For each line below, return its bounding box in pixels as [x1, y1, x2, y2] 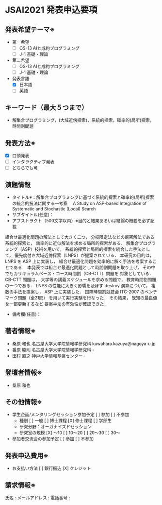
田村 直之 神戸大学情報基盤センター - [12, 353, 86, 359]
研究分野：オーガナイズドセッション [19, 424, 92, 430]
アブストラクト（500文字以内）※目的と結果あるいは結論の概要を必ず [12, 218, 150, 224]
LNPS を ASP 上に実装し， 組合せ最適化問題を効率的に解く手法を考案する [5, 259, 153, 264]
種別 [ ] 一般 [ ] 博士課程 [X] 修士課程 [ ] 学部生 [19, 418, 112, 423]
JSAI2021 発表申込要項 [5, 4, 97, 16]
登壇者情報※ [5, 368, 42, 377]
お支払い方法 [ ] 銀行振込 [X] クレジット [12, 465, 91, 471]
